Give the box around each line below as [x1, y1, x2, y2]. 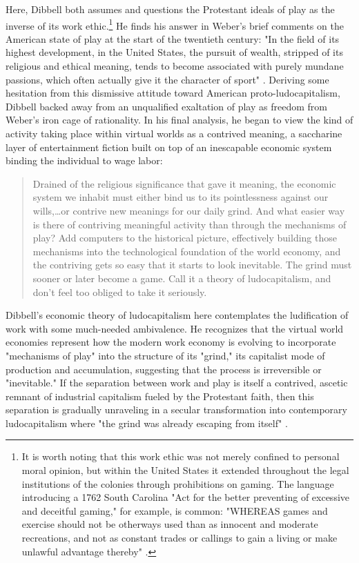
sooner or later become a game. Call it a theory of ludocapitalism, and [32, 270, 331, 285]
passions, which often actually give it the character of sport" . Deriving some [6, 72, 329, 86]
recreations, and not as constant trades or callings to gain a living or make [21, 531, 338, 545]
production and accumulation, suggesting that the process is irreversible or [6, 362, 322, 376]
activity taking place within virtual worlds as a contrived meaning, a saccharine [6, 126, 342, 140]
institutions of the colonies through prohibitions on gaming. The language [21, 476, 334, 491]
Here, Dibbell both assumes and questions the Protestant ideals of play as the [6, 2, 335, 16]
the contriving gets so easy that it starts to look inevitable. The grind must [32, 257, 352, 272]
